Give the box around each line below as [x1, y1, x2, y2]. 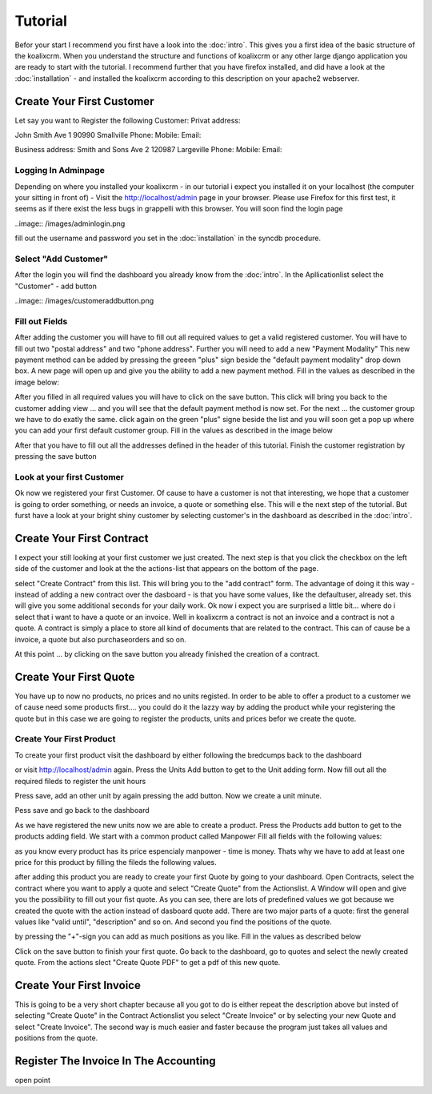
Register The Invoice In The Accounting [14, 1054, 216, 1068]
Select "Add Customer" [14, 253, 108, 264]
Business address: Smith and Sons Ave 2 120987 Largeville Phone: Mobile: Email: [14, 145, 282, 155]
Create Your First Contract [14, 531, 149, 545]
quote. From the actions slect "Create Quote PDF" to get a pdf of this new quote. [14, 958, 281, 967]
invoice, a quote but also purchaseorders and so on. [14, 634, 187, 644]
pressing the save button [14, 452, 97, 461]
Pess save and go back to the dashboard [14, 806, 150, 815]
